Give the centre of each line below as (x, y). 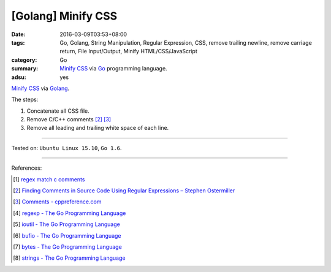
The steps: (25, 100)
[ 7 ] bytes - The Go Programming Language (67, 247)
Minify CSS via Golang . (40, 88)
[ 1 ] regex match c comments (49, 179)
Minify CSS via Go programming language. (114, 69)
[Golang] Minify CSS (64, 16)
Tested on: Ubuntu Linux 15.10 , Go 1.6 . (67, 148)
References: (27, 168)
